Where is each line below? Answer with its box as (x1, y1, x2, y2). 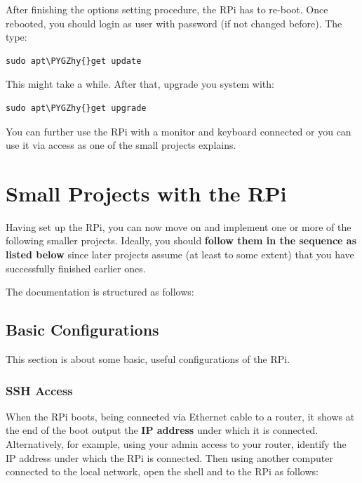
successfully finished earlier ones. (6, 260, 146, 275)
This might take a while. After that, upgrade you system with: (6, 77, 274, 91)
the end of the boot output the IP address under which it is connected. (6, 423, 319, 437)
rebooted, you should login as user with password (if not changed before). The (6, 15, 342, 30)
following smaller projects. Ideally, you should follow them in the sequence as (6, 233, 356, 248)
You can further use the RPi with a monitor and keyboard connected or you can (6, 124, 351, 138)
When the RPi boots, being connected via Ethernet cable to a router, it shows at (6, 409, 355, 423)
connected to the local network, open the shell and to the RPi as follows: (6, 464, 319, 479)
